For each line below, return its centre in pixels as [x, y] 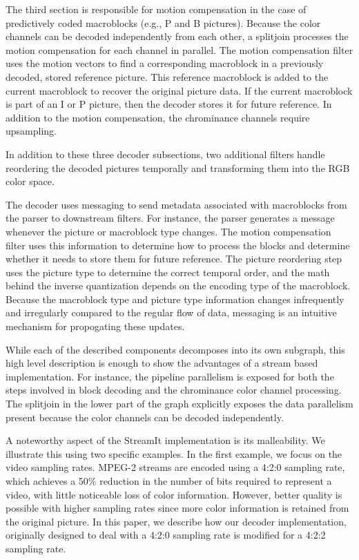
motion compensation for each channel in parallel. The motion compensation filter [179, 49]
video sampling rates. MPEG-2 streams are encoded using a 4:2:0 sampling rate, [175, 467]
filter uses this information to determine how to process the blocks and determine [178, 245]
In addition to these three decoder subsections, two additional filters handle [165, 154]
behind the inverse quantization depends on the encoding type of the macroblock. [178, 286]
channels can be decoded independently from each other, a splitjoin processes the [177, 36]
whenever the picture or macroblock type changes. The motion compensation [168, 231]
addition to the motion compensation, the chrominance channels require [158, 117]
